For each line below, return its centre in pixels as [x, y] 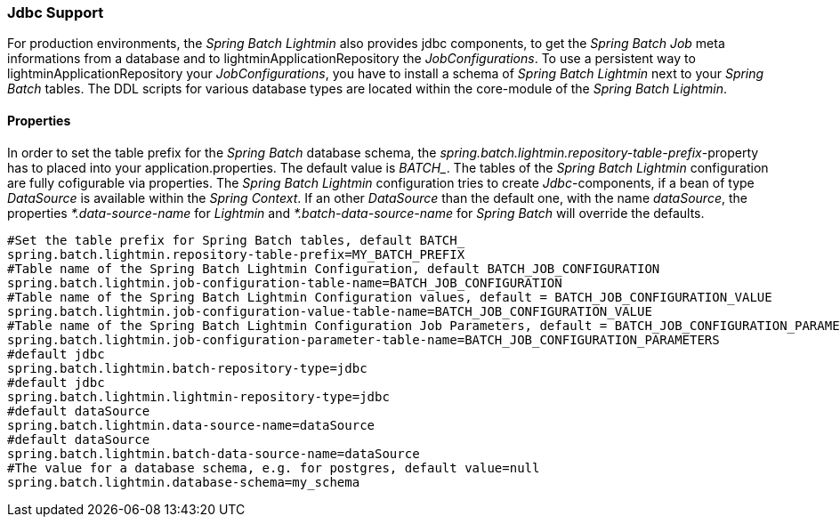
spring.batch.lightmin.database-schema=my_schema [184, 482]
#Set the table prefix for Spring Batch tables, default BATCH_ [236, 240]
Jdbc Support [56, 12]
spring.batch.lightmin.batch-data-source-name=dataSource [214, 453]
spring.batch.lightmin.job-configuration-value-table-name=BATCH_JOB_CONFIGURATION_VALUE [330, 311]
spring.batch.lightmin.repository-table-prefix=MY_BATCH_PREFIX [236, 254]
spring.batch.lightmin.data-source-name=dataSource [191, 425]
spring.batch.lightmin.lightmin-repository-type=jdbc [198, 396]
